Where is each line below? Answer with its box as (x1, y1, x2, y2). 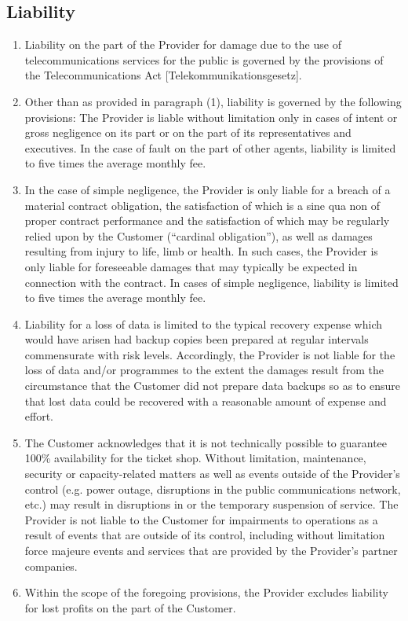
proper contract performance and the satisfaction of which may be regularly (24, 212, 390, 229)
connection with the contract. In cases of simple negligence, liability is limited (24, 274, 399, 290)
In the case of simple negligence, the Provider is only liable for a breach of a (24, 181, 391, 197)
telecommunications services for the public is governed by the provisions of (24, 51, 384, 68)
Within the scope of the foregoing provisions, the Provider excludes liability (24, 584, 388, 601)
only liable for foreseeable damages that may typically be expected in (24, 258, 358, 274)
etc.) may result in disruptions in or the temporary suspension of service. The (24, 496, 399, 513)
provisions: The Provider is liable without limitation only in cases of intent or (24, 108, 398, 125)
